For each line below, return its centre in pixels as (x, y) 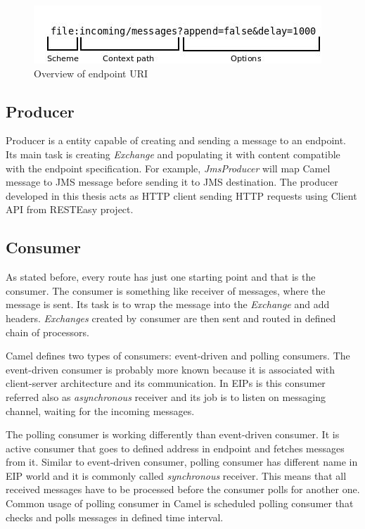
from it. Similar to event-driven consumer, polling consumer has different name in (182, 462)
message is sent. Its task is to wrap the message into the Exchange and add (168, 304)
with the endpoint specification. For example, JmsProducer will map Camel (168, 168)
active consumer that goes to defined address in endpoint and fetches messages (175, 448)
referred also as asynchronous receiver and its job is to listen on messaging (166, 396)
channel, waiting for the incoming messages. (100, 410)
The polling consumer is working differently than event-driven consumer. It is (173, 434)
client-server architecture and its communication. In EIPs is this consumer (166, 383)
